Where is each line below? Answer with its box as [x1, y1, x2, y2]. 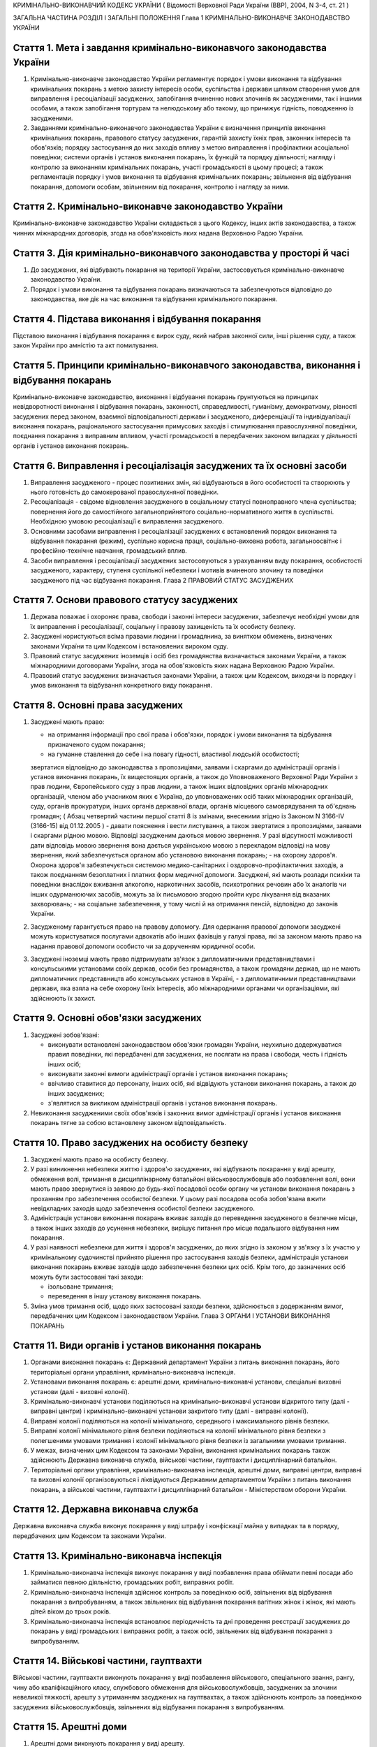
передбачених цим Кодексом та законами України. [13, 1531, 167, 1540]
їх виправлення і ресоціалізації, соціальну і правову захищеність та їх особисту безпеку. [30, 622, 296, 630]
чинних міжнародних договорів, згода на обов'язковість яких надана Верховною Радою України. [13, 229, 304, 237]
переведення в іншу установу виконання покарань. [47, 1292, 202, 1300]
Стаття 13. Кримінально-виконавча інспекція [13, 1550, 223, 1562]
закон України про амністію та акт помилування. [13, 341, 158, 349]
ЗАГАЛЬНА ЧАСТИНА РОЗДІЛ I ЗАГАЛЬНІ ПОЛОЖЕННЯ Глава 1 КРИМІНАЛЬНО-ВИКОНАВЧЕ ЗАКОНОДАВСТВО [13, 14, 350, 22]
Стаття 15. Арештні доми [13, 1721, 127, 1733]
